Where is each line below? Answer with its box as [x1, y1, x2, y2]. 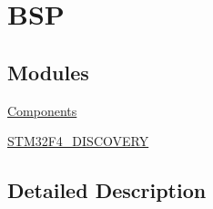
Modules [7, 57, 89, 86]
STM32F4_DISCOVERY [7, 131, 149, 151]
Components [7, 100, 77, 120]
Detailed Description [7, 176, 207, 204]
